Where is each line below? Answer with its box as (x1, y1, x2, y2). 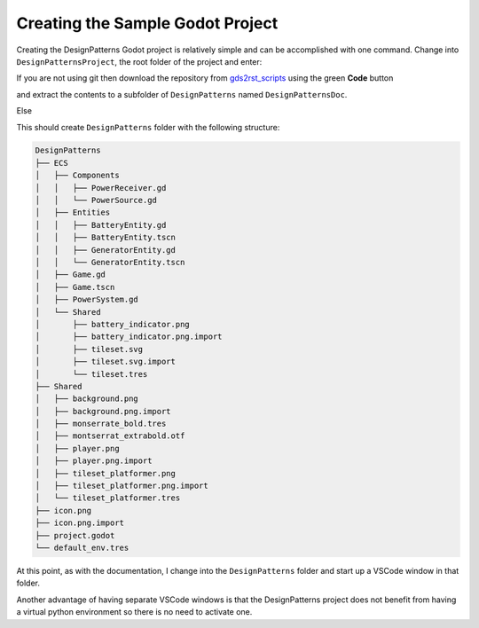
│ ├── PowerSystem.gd (35, 294, 139, 305)
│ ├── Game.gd (35, 270, 106, 279)
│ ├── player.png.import (35, 456, 153, 466)
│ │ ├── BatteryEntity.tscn (35, 232, 177, 243)
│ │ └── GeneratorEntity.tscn (35, 257, 185, 267)
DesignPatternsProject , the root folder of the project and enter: (16, 56, 263, 67)
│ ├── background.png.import (35, 406, 172, 416)
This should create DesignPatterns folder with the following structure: (16, 122, 280, 132)
